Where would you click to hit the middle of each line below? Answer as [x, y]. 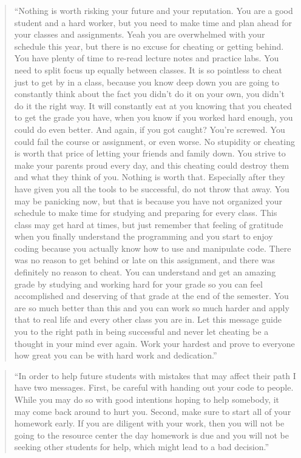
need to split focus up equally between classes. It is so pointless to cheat [148, 69]
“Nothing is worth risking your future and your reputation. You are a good [154, 10]
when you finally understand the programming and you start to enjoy [144, 236]
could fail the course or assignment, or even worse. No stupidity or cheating [154, 141]
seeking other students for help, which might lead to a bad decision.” [142, 447]
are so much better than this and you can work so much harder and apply [152, 307]
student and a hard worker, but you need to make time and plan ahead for [153, 22]
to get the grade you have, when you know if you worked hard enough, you [154, 117]
